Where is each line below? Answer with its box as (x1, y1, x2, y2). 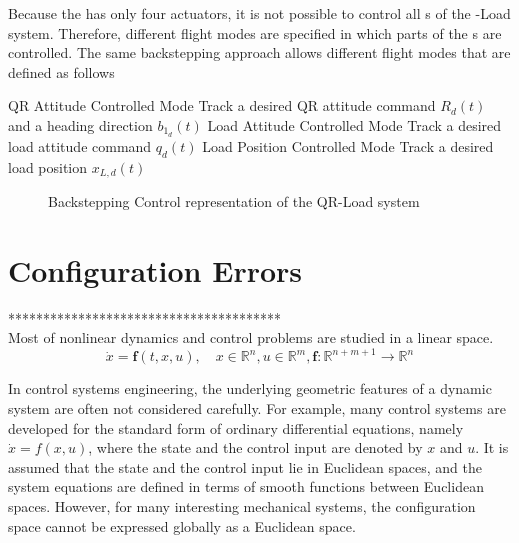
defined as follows (8, 61, 115, 82)
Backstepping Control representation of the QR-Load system (48, 191, 420, 212)
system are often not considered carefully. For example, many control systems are (8, 398, 506, 419)
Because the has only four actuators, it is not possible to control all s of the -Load (8, 3, 511, 23)
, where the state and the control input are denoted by (88, 437, 423, 458)
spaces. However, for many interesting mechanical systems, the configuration (8, 496, 476, 517)
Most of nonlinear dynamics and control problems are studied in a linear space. (8, 327, 494, 348)
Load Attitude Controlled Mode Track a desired (207, 114, 502, 135)
